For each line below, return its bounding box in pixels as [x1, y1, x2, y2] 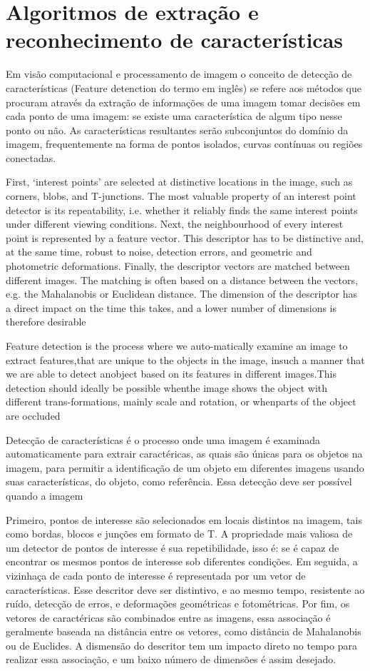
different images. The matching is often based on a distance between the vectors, [6, 272, 358, 287]
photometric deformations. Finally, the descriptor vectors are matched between [6, 258, 350, 273]
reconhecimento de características [6, 25, 344, 54]
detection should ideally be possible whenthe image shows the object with [6, 380, 328, 395]
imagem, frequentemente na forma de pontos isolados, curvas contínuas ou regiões [6, 136, 363, 151]
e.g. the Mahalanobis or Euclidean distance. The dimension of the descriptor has [6, 286, 358, 301]
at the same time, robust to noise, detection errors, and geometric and [6, 244, 312, 259]
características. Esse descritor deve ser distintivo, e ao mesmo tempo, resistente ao [6, 582, 365, 597]
